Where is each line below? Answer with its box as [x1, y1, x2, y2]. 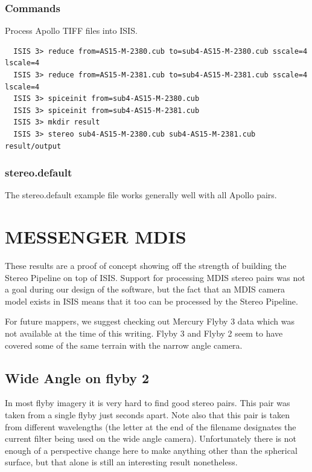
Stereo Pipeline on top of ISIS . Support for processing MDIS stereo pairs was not [5, 271, 305, 283]
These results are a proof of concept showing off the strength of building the [5, 259, 287, 272]
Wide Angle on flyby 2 [5, 368, 150, 387]
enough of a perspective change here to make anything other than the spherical [5, 444, 298, 456]
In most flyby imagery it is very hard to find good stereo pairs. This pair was [5, 396, 290, 409]
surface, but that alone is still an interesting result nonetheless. [5, 456, 238, 468]
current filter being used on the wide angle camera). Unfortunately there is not [5, 432, 297, 445]
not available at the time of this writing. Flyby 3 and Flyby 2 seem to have [5, 327, 283, 340]
